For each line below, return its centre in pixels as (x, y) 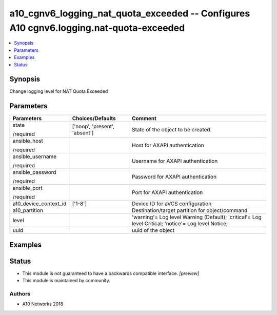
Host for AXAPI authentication (168, 145)
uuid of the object (153, 230)
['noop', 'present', (93, 127)
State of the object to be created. (172, 130)
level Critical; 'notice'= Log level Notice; (180, 224)
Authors (20, 294)
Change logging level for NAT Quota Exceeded (59, 91)
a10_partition (28, 210)
